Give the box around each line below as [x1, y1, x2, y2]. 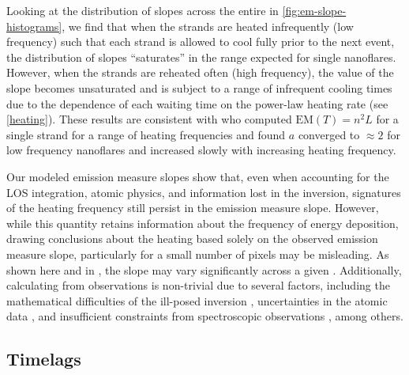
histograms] [6, 17, 62, 34]
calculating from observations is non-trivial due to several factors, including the [6, 277, 390, 294]
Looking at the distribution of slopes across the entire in [6, 2, 279, 18]
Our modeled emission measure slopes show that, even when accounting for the [6, 168, 389, 184]
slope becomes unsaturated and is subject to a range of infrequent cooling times [6, 79, 392, 96]
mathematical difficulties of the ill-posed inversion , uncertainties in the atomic [6, 292, 388, 309]
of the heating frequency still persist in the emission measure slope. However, [6, 199, 379, 216]
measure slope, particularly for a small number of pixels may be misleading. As [6, 245, 389, 262]
